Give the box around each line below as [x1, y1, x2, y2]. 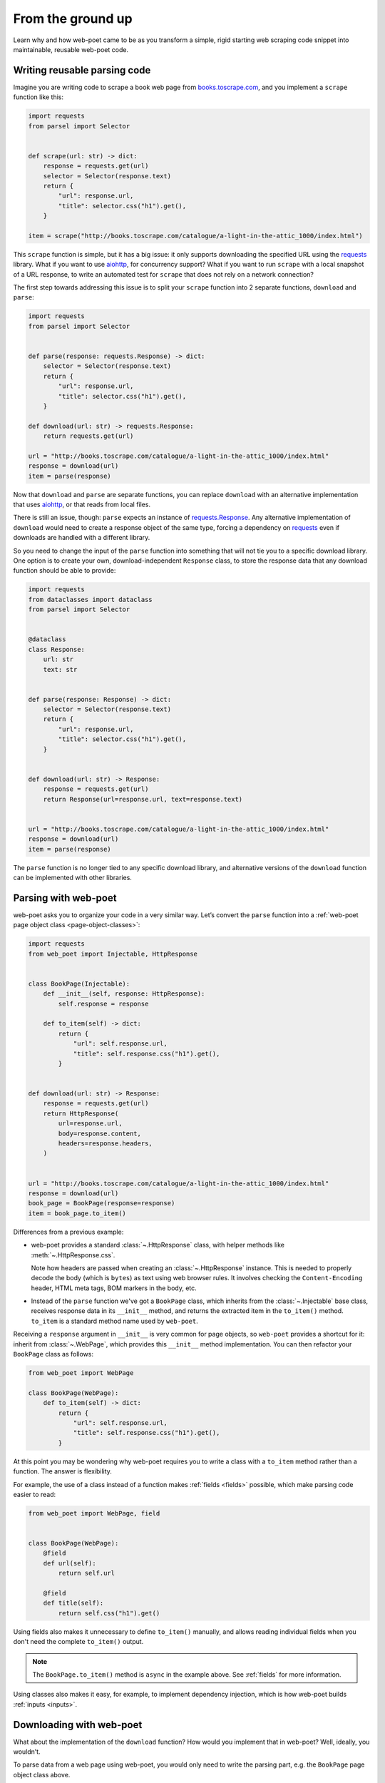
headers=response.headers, [58, 1140, 153, 1148]
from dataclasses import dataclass [28, 596, 153, 603]
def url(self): [43, 1559, 96, 1567]
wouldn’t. [13, 1747, 41, 1756]
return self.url [58, 1569, 115, 1578]
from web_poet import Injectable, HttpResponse [28, 949, 197, 958]
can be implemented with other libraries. [13, 873, 132, 882]
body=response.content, [58, 1129, 142, 1138]
